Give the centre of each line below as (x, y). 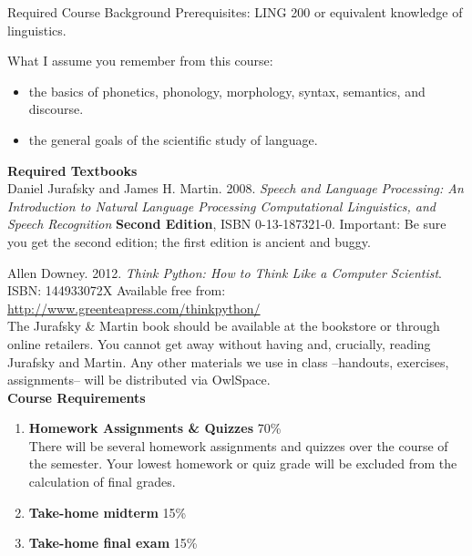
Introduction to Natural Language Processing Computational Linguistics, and (221, 206)
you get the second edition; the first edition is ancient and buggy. (189, 241)
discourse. (56, 109)
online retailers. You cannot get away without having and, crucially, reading (219, 343)
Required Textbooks (72, 170)
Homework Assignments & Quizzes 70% (155, 428)
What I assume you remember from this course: (140, 61)
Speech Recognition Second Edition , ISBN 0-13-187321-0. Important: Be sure (227, 224)
